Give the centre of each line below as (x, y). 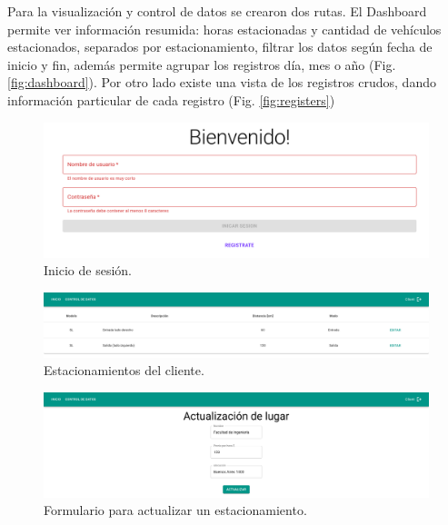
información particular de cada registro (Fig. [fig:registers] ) (171, 99)
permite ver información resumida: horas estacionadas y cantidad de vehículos (224, 29)
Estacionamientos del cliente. (124, 370)
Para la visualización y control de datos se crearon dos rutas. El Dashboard (217, 11)
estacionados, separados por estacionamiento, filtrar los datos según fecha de (220, 47)
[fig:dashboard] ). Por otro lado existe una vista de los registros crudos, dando (222, 82)
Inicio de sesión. (88, 270)
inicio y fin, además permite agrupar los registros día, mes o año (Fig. (202, 64)
